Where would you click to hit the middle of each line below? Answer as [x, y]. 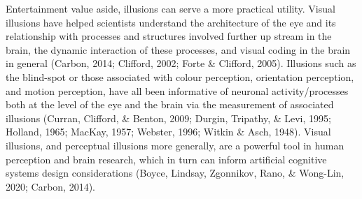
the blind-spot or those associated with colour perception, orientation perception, [180, 76]
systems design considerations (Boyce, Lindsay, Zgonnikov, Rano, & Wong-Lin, [175, 173]
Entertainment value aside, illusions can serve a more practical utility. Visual [170, 8]
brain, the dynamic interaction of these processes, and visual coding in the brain [178, 49]
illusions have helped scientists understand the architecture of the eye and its [171, 22]
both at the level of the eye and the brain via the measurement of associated [170, 104]
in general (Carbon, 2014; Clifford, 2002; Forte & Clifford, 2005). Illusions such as [181, 63]
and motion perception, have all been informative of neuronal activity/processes [177, 90]
